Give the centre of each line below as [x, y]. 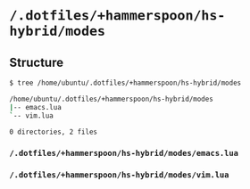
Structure [37, 62]
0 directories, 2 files [54, 132]
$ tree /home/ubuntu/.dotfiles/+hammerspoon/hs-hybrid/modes [125, 83]
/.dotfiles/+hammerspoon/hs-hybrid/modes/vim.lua [119, 175]
